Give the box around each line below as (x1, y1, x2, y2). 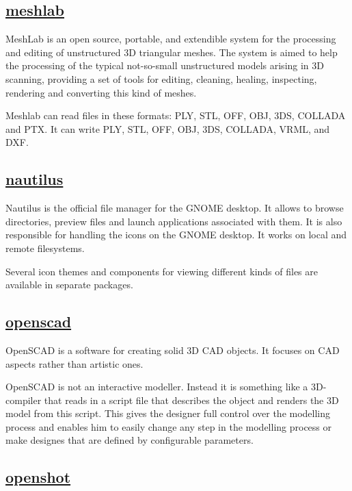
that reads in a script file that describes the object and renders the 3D (44, 392, 339, 407)
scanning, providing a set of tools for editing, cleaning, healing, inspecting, (5, 71, 317, 86)
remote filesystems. (5, 240, 85, 255)
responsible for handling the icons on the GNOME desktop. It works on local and (5, 227, 347, 242)
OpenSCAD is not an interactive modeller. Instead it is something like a (5, 379, 308, 394)
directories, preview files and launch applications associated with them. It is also (5, 214, 342, 228)
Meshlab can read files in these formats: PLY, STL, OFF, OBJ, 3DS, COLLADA (5, 108, 346, 123)
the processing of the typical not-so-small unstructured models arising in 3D (5, 58, 325, 73)
